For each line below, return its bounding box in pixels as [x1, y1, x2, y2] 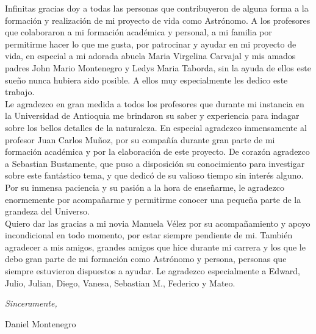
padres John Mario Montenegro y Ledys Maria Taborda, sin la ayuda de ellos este [5, 61, 311, 74]
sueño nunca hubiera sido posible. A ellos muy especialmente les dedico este [5, 73, 288, 86]
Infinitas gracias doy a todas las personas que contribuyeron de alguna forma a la [5, 2, 309, 14]
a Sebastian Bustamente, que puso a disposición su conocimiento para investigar [5, 157, 305, 169]
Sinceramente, [5, 297, 57, 310]
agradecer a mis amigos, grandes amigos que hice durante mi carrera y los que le [5, 240, 306, 253]
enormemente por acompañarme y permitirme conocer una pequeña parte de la [5, 193, 301, 205]
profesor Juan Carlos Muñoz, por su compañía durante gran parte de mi [5, 133, 275, 146]
